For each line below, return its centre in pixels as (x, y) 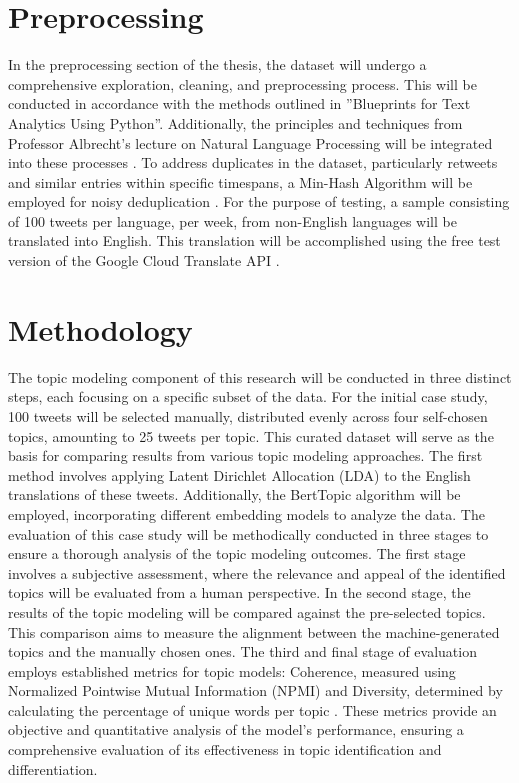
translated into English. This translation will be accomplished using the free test (254, 240)
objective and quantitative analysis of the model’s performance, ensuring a (236, 729)
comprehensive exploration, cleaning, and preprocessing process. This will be (242, 83)
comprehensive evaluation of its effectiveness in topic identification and (225, 749)
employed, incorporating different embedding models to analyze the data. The (246, 513)
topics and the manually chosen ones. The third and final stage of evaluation (242, 651)
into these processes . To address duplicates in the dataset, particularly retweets (253, 162)
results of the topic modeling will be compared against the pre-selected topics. (247, 611)
